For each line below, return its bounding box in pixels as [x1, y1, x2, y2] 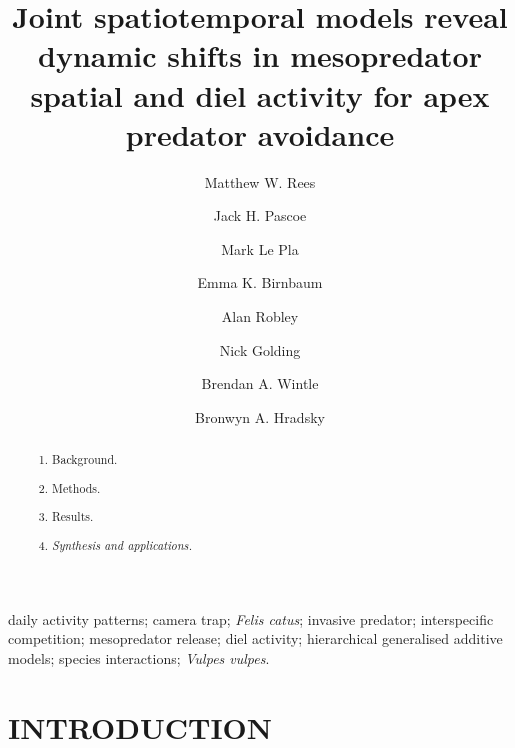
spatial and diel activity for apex [30, 74, 490, 115]
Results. [52, 508, 94, 525]
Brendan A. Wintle [201, 373, 319, 394]
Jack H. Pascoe [213, 205, 307, 226]
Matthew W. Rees [204, 171, 316, 192]
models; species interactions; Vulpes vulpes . [8, 647, 270, 668]
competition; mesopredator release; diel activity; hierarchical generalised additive [8, 628, 503, 649]
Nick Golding [219, 339, 301, 360]
